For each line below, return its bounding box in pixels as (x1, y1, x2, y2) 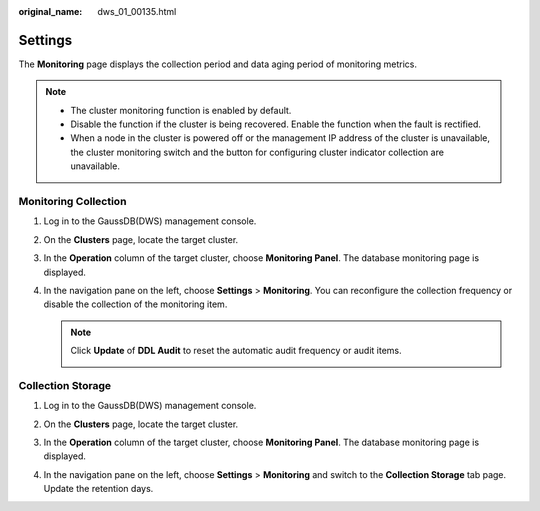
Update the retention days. (43, 483, 154, 495)
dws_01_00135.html (97, 6, 177, 17)
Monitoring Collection (18, 195, 127, 209)
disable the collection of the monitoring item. (43, 298, 228, 310)
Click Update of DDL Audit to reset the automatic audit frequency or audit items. (70, 345, 402, 357)
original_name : (18, 6, 83, 17)
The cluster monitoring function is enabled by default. (70, 104, 292, 116)
